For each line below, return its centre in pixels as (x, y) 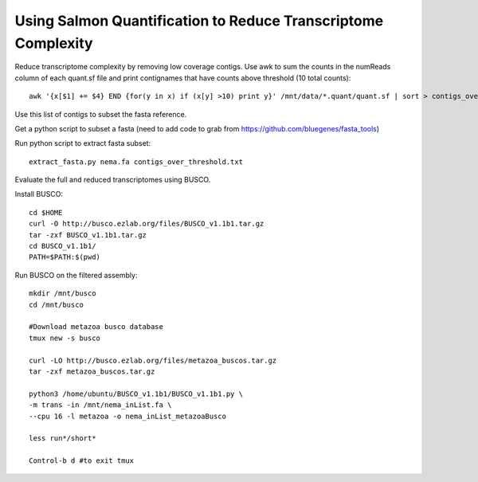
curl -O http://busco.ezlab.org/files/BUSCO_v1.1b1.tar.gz (147, 224)
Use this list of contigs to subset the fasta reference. (101, 114)
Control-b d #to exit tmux (82, 461)
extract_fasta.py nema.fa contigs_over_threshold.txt (136, 162)
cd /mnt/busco (56, 304)
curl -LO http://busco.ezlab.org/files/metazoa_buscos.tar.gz (153, 360)
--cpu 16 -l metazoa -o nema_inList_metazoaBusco (128, 416)
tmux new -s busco (65, 338)
